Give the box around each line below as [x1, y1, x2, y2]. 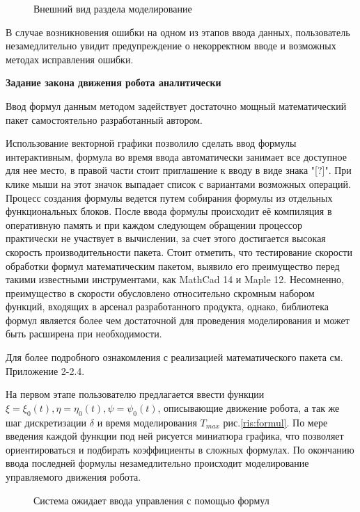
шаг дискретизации [6, 415, 87, 429]
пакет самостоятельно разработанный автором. [6, 112, 203, 127]
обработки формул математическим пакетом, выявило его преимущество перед [6, 258, 340, 273]
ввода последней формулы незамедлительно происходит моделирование [6, 456, 309, 470]
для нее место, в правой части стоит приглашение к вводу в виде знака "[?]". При [6, 163, 352, 177]
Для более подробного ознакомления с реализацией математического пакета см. [6, 350, 343, 365]
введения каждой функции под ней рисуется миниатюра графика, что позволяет [6, 429, 344, 443]
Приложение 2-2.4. [6, 363, 85, 378]
